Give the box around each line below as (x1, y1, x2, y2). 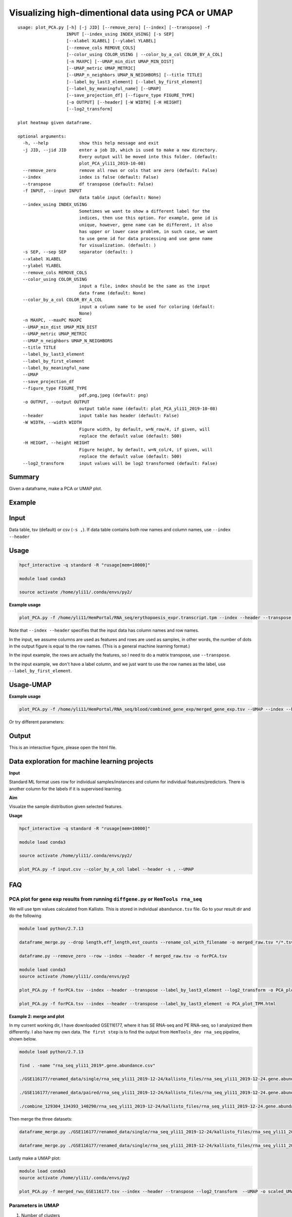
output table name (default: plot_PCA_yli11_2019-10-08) (79, 406, 218, 411)
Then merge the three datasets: (9, 1116, 73, 1122)
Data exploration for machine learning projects (9, 757, 153, 765)
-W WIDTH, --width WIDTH (22, 420, 82, 425)
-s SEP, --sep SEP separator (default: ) (22, 249, 133, 255)
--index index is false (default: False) (22, 174, 159, 180)
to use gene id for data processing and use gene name (79, 236, 213, 241)
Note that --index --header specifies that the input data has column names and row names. (9, 627, 200, 633)
